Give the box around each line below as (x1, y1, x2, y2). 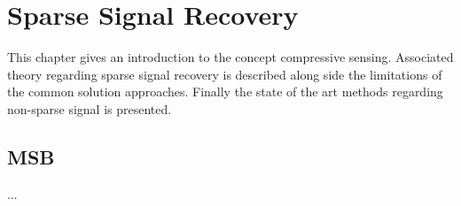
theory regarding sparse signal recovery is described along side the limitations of (7, 65, 442, 83)
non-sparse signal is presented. (7, 99, 172, 118)
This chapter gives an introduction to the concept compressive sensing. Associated (7, 48, 454, 66)
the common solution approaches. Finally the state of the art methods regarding (7, 82, 443, 101)
